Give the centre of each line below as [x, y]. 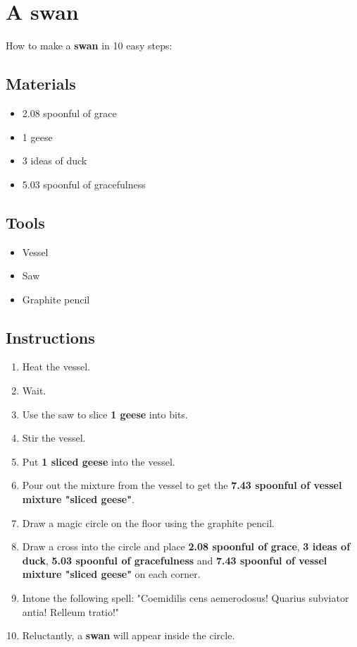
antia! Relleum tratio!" [71, 611]
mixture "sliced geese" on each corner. [111, 574]
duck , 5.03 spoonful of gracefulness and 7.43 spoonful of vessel [175, 560]
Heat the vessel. [56, 367]
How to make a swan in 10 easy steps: [89, 46]
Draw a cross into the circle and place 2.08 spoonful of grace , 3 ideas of [186, 546]
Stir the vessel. [54, 438]
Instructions [50, 337]
